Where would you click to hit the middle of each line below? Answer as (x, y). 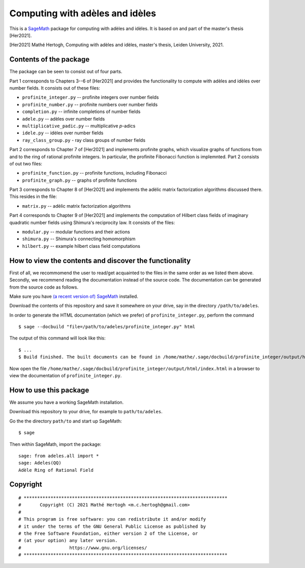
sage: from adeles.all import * (59, 456)
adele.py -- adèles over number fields (64, 119)
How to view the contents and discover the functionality (100, 260)
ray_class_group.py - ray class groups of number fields (84, 140)
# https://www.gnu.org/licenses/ (83, 548)
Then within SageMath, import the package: (55, 444)
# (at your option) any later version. (68, 541)
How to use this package (49, 390)
